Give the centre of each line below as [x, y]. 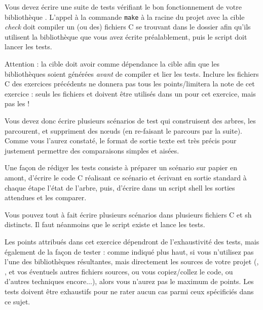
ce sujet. [17, 301]
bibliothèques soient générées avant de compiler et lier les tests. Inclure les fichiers [132, 73]
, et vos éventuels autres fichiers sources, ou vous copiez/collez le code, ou [119, 271]
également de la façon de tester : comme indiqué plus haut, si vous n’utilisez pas [129, 251]
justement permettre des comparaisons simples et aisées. [92, 150]
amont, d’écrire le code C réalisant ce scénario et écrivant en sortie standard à [126, 177]
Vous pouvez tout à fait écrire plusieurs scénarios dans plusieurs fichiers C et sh [128, 214]
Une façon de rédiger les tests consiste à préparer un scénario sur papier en [121, 167]
